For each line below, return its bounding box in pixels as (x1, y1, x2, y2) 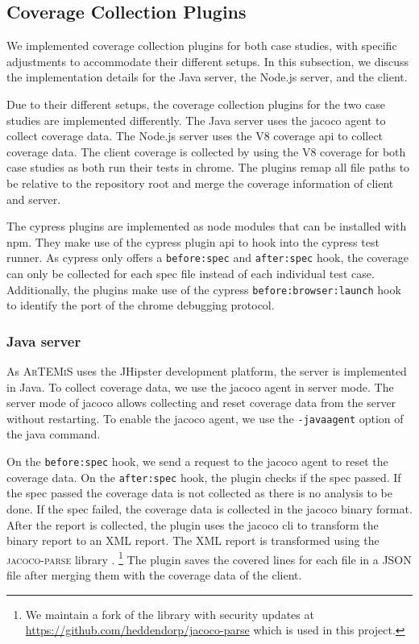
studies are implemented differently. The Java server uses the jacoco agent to (6, 111, 386, 128)
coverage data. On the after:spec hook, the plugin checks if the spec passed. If (6, 468, 401, 485)
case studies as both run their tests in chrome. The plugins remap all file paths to (6, 159, 410, 176)
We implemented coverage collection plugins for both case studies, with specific (6, 37, 397, 54)
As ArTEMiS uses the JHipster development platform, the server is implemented (6, 363, 407, 380)
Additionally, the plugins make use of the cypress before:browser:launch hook (6, 280, 401, 297)
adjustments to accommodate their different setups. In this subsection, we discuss (6, 52, 409, 69)
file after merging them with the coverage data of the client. (6, 567, 302, 584)
